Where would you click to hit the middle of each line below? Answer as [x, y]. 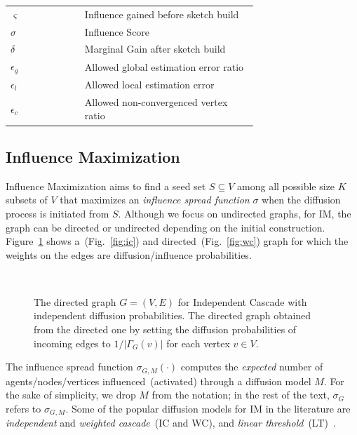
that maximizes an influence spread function [155, 200]
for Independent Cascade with [242, 301]
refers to [23, 408]
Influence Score [117, 31]
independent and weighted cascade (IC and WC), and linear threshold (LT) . [171, 423]
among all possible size [286, 186]
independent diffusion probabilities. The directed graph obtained [173, 315]
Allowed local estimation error [149, 84]
